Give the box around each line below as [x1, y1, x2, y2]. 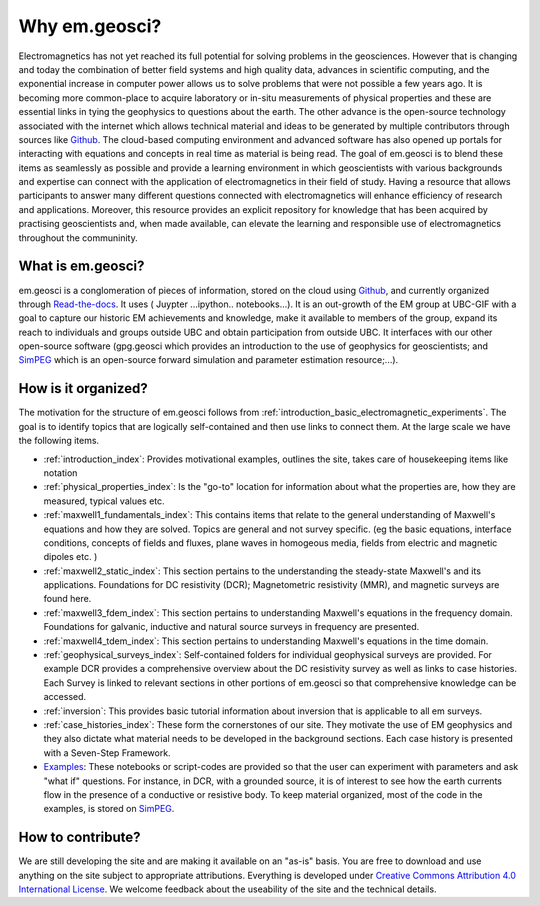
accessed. [43, 691, 87, 703]
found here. [43, 593, 92, 605]
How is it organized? [18, 380, 149, 397]
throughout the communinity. [18, 231, 139, 244]
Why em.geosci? [18, 15, 162, 37]
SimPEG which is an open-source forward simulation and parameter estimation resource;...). [18, 354, 399, 366]
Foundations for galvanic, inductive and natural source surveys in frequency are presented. [43, 621, 420, 633]
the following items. [18, 435, 100, 447]
